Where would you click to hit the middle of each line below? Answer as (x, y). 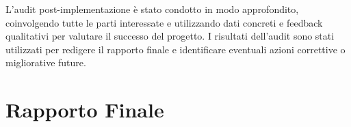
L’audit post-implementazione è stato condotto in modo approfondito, (152, 9)
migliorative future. (46, 62)
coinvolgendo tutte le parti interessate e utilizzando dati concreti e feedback (164, 22)
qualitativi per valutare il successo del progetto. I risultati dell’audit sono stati (170, 36)
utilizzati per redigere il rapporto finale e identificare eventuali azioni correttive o (175, 49)
